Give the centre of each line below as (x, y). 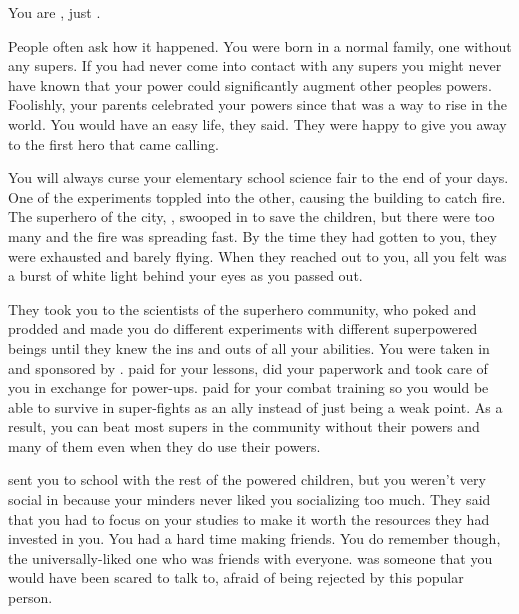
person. (30, 597)
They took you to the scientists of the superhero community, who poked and (242, 308)
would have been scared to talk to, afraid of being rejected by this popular (236, 577)
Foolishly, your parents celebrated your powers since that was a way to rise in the (258, 104)
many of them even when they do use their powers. (164, 445)
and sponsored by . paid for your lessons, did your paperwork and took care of (248, 367)
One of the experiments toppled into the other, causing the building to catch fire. (257, 196)
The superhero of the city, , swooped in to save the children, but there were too (251, 216)
